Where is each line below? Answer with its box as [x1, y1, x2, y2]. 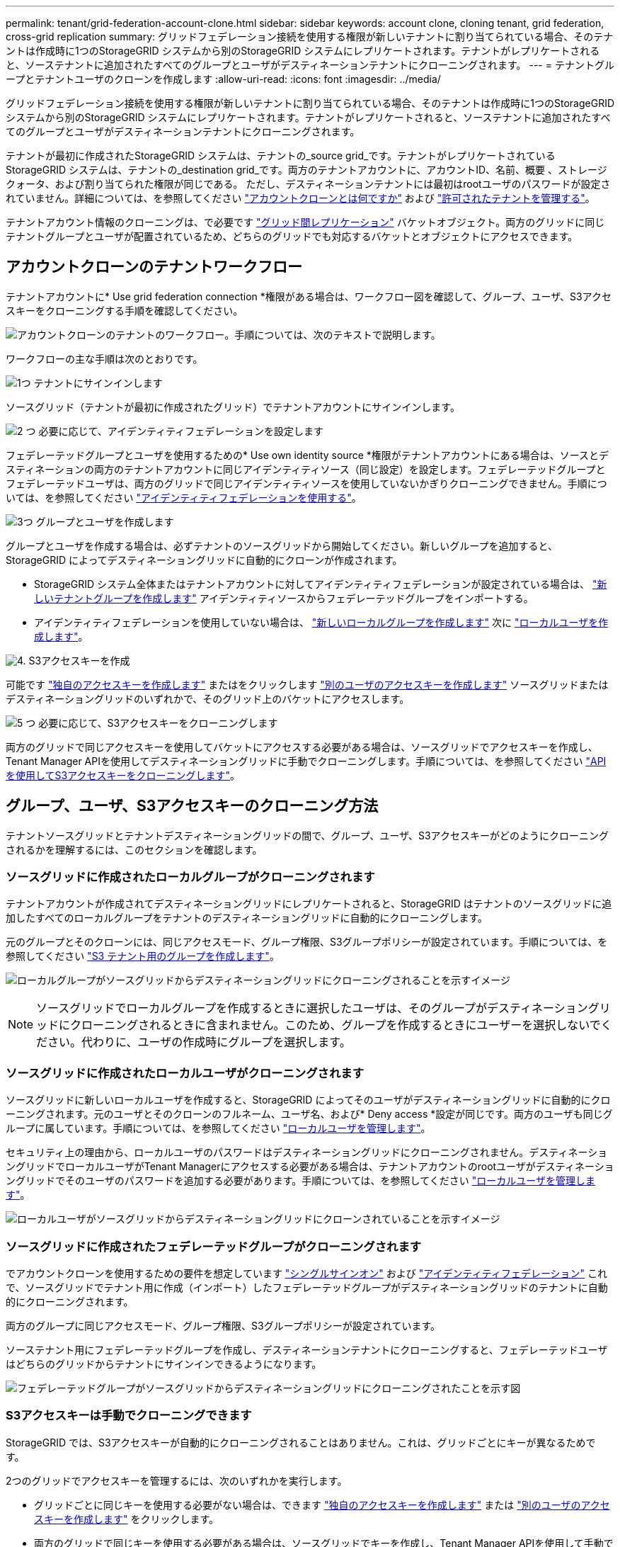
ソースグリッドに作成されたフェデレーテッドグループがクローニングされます [6, 1239, 422, 1254]
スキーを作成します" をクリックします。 [34, 1512, 219, 1525]
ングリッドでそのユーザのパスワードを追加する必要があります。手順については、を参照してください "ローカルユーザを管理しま [6, 1174, 595, 1187]
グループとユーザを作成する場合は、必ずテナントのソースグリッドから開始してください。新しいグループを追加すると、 [6, 539, 558, 552]
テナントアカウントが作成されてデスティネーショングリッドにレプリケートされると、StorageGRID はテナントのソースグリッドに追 [6, 897, 612, 910]
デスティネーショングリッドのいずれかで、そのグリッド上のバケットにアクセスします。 [6, 692, 410, 705]
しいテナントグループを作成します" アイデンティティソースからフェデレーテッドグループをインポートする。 [34, 591, 534, 604]
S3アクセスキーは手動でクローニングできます [6, 1408, 252, 1423]
